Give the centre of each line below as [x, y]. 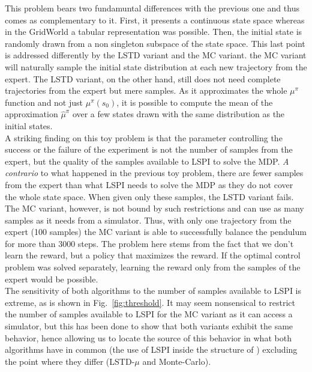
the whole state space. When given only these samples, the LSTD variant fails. [149, 196]
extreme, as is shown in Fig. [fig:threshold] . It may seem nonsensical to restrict [150, 302]
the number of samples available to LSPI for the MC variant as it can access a [149, 314]
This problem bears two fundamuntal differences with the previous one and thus [152, 8]
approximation [31, 114]
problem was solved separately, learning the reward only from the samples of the [153, 267]
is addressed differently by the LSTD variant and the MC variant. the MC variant [156, 55]
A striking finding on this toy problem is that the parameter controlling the [144, 137]
